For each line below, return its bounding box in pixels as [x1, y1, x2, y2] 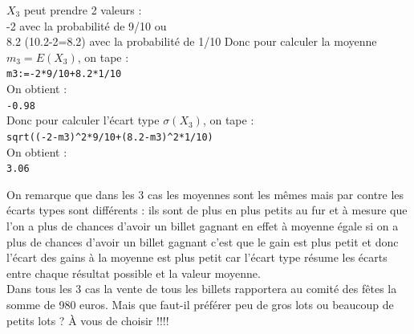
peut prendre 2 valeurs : [23, 2, 142, 18]
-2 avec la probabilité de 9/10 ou [6, 17, 167, 34]
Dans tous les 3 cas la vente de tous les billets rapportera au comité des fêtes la [6, 280, 397, 297]
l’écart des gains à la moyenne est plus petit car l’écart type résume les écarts [6, 249, 388, 266]
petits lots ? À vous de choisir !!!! [6, 312, 169, 328]
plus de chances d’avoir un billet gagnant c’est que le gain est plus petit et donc [6, 233, 399, 250]
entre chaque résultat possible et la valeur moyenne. [6, 264, 261, 281]
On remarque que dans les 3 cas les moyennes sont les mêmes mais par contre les [6, 185, 404, 202]
